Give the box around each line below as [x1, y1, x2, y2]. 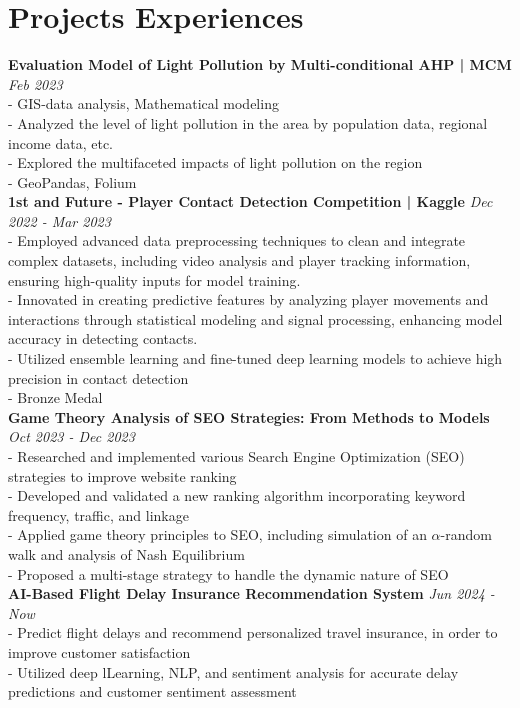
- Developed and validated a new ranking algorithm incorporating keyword [8, 485, 466, 506]
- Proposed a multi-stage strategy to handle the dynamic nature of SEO [8, 563, 449, 584]
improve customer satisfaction [8, 641, 191, 662]
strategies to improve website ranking [8, 465, 237, 486]
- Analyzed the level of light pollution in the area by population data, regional [8, 112, 488, 133]
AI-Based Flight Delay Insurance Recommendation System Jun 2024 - [8, 583, 495, 604]
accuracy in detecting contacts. [8, 328, 198, 349]
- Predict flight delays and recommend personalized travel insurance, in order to [8, 622, 498, 643]
